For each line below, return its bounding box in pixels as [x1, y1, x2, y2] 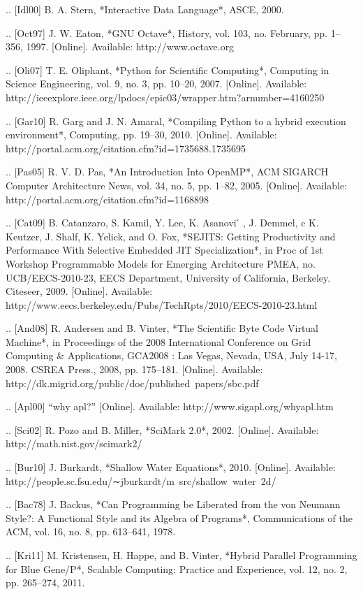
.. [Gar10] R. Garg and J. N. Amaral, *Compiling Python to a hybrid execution [6, 113, 346, 128]
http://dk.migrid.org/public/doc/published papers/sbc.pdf [6, 375, 259, 390]
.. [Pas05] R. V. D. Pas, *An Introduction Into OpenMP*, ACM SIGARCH [6, 164, 329, 179]
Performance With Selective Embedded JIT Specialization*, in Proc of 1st [6, 242, 323, 257]
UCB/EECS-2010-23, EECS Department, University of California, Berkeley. [6, 270, 331, 284]
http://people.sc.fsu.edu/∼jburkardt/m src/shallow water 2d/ [6, 473, 276, 488]
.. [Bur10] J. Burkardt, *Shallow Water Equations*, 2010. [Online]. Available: [6, 460, 336, 475]
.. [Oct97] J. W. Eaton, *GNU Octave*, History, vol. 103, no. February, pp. [6, 25, 327, 40]
